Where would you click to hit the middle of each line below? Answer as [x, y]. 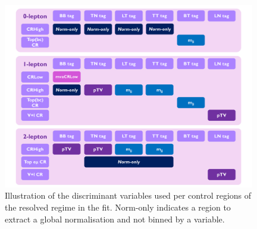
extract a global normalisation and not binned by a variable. [115, 219]
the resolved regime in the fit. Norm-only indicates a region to [118, 207]
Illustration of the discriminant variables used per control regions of [128, 195]
